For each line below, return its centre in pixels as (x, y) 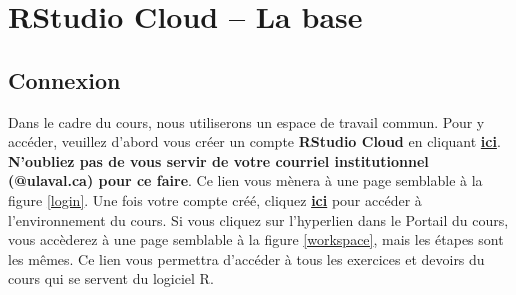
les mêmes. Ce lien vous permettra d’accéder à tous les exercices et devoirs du (246, 258)
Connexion (64, 79)
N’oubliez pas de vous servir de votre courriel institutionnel (218, 160)
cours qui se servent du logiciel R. (111, 278)
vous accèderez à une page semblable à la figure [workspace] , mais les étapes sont (256, 239)
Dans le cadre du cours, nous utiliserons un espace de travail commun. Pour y (246, 121)
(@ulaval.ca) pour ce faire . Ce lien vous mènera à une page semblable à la (245, 180)
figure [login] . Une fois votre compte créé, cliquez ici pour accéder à (215, 199)
